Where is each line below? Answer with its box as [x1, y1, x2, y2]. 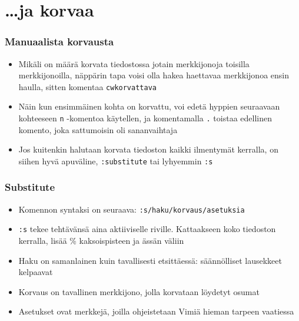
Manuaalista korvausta [5, 34, 114, 49]
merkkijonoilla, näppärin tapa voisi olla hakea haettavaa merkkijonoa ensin [18, 69, 290, 81]
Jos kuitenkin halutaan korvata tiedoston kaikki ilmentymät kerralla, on [18, 143, 278, 155]
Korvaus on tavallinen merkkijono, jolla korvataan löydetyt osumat [18, 285, 260, 297]
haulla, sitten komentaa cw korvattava [18, 80, 157, 92]
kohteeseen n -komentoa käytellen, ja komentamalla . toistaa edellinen [18, 112, 272, 124]
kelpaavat [18, 266, 53, 278]
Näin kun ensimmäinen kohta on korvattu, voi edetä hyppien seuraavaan [18, 100, 280, 112]
